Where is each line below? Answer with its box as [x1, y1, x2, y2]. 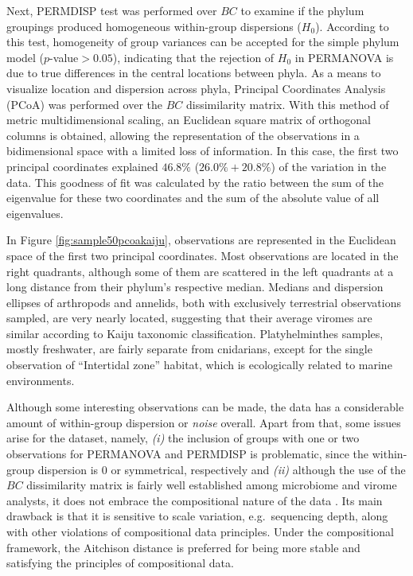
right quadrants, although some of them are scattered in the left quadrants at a [6, 263, 394, 279]
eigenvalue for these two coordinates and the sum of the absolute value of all [6, 189, 380, 206]
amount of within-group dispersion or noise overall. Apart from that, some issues [6, 414, 401, 430]
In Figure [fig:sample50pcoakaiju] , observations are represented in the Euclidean [6, 232, 396, 248]
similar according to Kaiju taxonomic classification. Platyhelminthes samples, [6, 325, 384, 341]
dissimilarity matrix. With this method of [185, 95, 389, 112]
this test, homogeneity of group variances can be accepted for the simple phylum [6, 33, 399, 50]
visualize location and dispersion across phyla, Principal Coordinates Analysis [6, 80, 386, 96]
